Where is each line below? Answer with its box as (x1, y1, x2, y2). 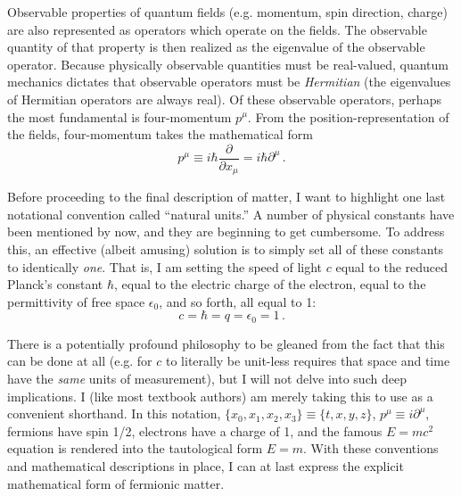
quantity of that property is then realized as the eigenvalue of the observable (7, 37, 425, 56)
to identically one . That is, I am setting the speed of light (7, 257, 323, 276)
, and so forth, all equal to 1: (159, 292, 317, 310)
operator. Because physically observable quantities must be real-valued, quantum (7, 54, 449, 73)
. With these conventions (303, 439, 439, 458)
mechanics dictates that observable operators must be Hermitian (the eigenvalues (7, 72, 451, 91)
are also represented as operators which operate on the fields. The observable (7, 20, 427, 38)
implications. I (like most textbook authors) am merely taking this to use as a (7, 386, 433, 405)
